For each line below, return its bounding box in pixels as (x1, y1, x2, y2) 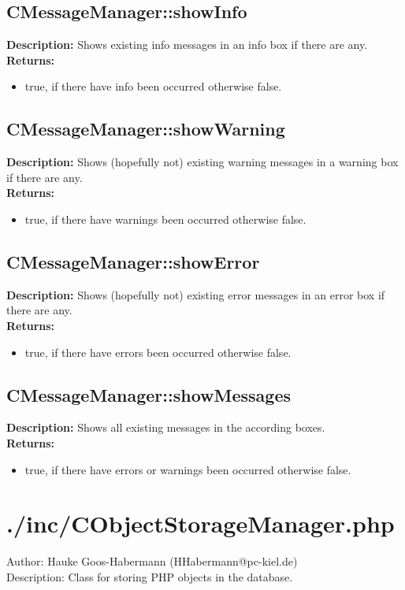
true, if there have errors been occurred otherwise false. (24, 343, 292, 360)
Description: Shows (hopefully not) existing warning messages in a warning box (6, 154, 399, 170)
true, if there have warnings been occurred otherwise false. (24, 210, 307, 227)
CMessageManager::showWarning (6, 117, 285, 141)
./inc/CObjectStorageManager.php (6, 507, 395, 540)
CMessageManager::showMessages (6, 382, 292, 406)
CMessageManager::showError (6, 249, 260, 273)
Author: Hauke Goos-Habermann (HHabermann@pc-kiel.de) (6, 553, 298, 570)
